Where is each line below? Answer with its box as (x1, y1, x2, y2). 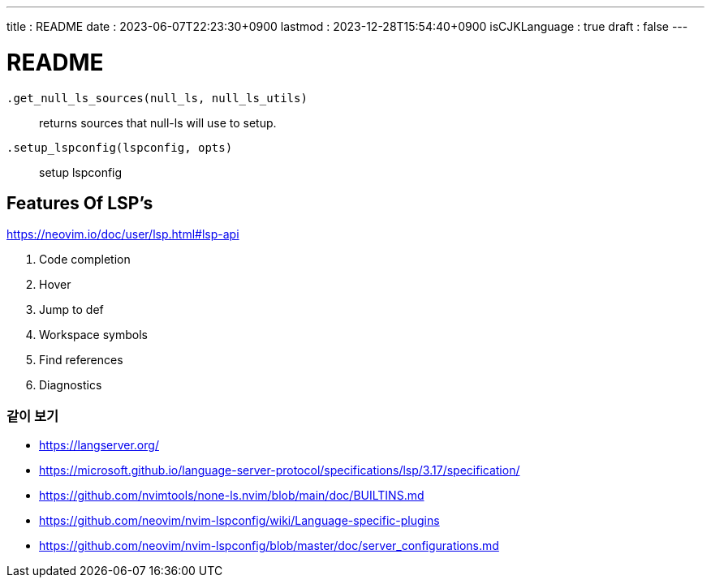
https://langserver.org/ (39, 438, 159, 453)
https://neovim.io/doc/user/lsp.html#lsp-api (6, 227, 239, 242)
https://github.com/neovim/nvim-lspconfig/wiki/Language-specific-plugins (39, 513, 440, 528)
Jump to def (39, 303, 104, 317)
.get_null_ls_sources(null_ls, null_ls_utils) (6, 91, 308, 105)
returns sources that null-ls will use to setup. (39, 115, 277, 130)
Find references (39, 353, 123, 367)
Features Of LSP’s (6, 192, 153, 213)
